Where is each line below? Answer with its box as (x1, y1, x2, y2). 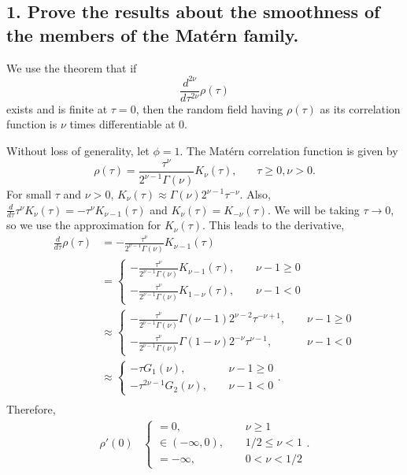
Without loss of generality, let (6, 142, 150, 158)
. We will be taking (268, 201, 360, 217)
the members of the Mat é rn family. (6, 22, 299, 46)
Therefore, (6, 401, 56, 417)
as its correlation (320, 100, 401, 117)
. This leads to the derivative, (202, 217, 345, 233)
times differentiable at (69, 116, 176, 132)
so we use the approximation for (6, 217, 161, 233)
